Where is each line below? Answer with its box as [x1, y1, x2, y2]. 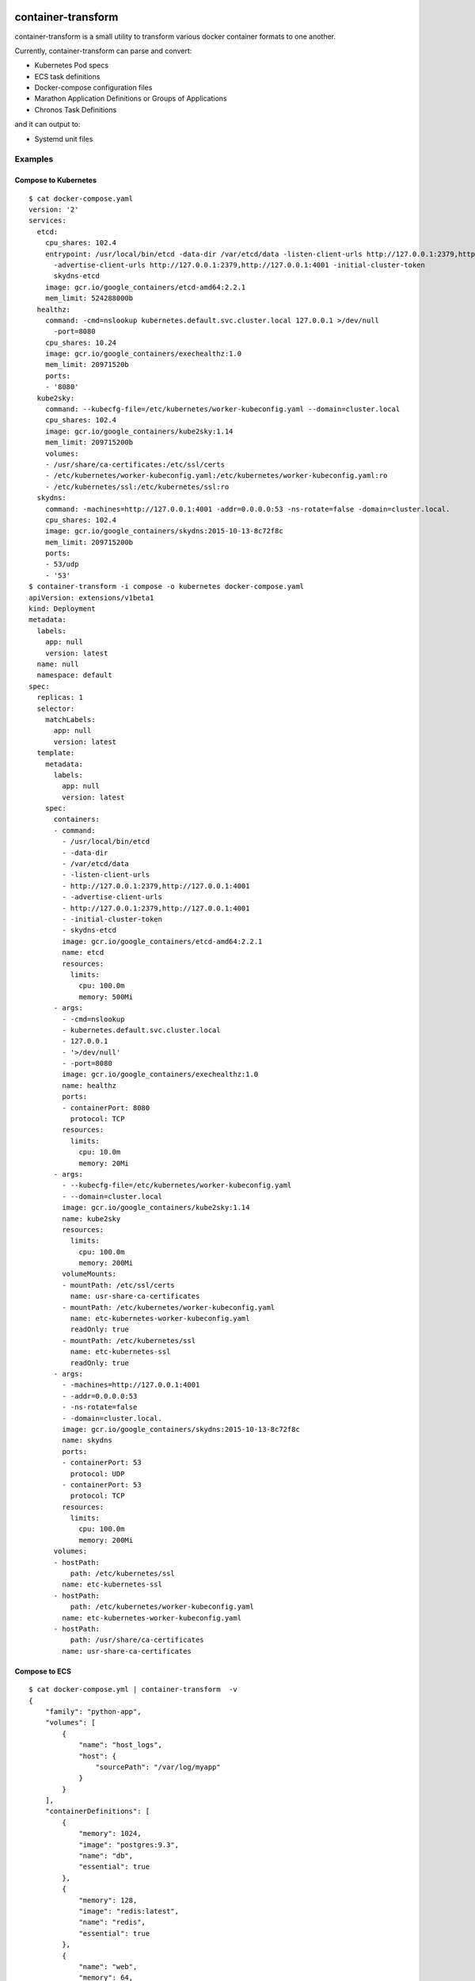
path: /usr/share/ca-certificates [70, 1636, 205, 1644]
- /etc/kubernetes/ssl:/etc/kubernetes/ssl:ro [44, 482, 230, 491]
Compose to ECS [14, 1666, 71, 1676]
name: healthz [62, 1081, 117, 1090]
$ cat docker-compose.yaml [28, 194, 134, 203]
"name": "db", [78, 1851, 134, 1861]
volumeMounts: [62, 1269, 117, 1279]
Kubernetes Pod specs [34, 60, 109, 71]
